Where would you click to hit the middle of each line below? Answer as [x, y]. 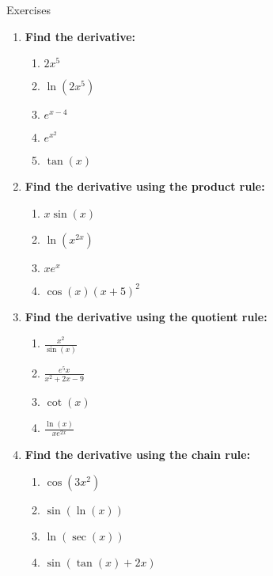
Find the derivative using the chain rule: [138, 455]
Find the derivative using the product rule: [145, 186]
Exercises [28, 9]
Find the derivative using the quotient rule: [146, 316]
